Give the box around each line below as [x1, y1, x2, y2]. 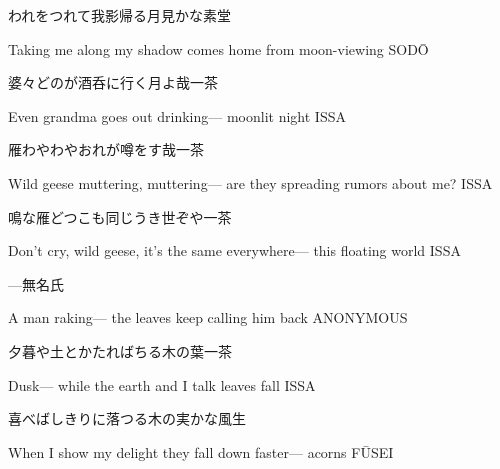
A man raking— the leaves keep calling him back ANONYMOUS [8, 307, 408, 328]
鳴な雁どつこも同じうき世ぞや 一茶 [8, 206, 232, 227]
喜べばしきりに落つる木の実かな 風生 [8, 408, 246, 429]
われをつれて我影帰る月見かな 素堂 [8, 5, 231, 25]
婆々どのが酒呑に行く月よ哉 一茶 [8, 72, 218, 93]
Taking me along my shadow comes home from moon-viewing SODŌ [8, 38, 429, 59]
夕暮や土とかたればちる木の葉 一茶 [8, 340, 232, 361]
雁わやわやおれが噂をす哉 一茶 [8, 139, 204, 160]
